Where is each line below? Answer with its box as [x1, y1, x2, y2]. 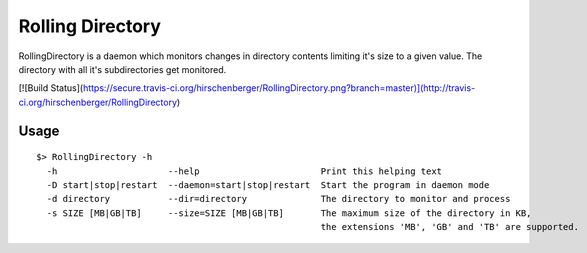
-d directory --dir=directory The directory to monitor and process [46, 193, 511, 205]
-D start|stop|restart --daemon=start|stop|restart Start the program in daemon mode [46, 179, 490, 190]
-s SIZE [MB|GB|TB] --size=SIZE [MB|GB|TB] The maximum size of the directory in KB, [46, 207, 532, 219]
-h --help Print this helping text [46, 165, 443, 177]
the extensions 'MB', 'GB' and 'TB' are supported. [320, 221, 580, 233]
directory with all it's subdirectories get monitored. [18, 63, 227, 75]
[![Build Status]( [18, 82, 84, 94]
